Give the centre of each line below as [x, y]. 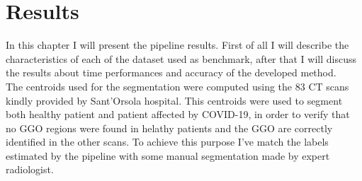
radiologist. [30, 169]
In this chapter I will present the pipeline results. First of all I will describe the [177, 45]
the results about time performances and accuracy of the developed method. [171, 72]
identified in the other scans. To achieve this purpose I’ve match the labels [167, 142]
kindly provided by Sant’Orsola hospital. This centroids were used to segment [174, 100]
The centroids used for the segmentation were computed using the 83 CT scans [177, 86]
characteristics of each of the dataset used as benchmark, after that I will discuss [181, 58]
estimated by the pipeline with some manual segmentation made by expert [168, 155]
